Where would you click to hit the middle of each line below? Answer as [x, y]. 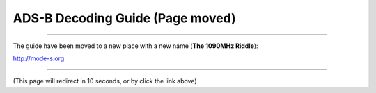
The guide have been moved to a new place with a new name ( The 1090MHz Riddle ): [135, 46]
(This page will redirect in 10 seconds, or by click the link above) [105, 81]
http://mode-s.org [39, 58]
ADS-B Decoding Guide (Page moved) [124, 18]
